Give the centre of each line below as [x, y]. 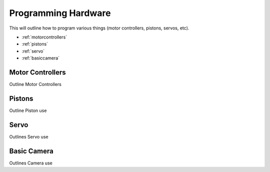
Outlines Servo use [29, 136]
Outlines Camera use [31, 163]
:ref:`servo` [33, 51]
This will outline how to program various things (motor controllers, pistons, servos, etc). [99, 28]
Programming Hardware [60, 13]
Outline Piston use [28, 110]
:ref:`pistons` [35, 44]
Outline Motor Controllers [35, 84]
